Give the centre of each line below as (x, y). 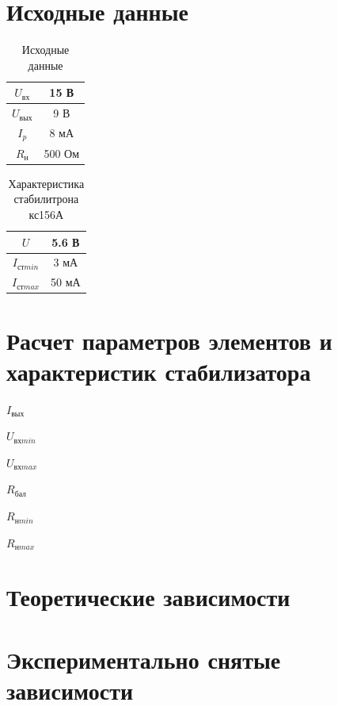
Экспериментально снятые (144, 659)
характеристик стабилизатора (159, 371)
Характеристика (46, 183)
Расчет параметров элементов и (169, 340)
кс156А (46, 214)
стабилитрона (46, 199)
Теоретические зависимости (148, 597)
